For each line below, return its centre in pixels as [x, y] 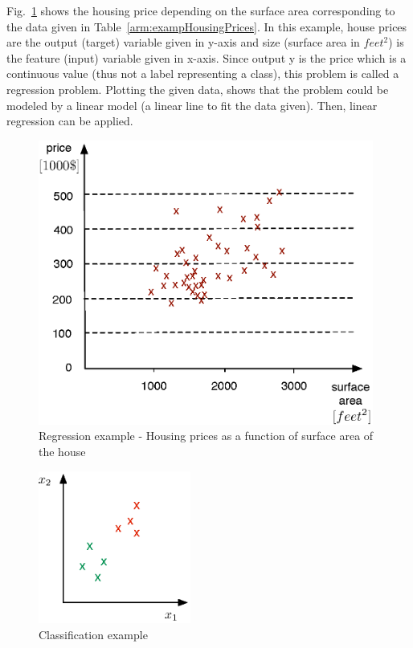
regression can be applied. [70, 121]
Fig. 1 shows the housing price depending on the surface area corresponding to [201, 10]
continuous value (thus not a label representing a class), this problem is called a [203, 73]
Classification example [93, 634]
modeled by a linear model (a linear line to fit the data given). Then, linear [192, 105]
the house [62, 451]
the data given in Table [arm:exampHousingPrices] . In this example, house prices [207, 26]
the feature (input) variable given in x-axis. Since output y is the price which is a [206, 57]
